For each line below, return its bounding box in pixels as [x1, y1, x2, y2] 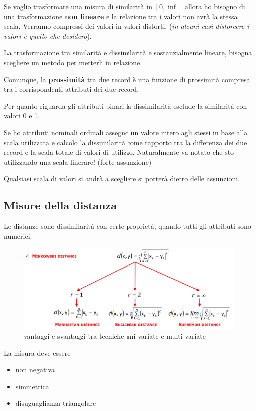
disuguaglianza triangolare [15, 398, 96, 408]
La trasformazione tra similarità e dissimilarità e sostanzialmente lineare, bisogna [4, 47, 252, 58]
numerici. [4, 230, 32, 241]
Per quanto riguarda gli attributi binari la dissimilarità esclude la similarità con [4, 100, 247, 111]
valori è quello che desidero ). [4, 30, 92, 41]
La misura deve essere [4, 347, 71, 358]
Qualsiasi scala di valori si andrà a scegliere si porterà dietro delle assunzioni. [4, 173, 240, 184]
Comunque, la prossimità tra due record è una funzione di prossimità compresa [4, 74, 250, 84]
